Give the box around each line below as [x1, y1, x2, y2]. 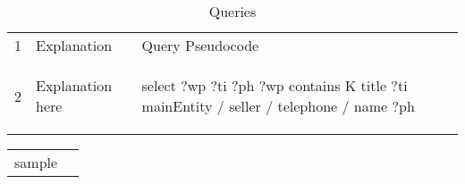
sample [14, 152, 58, 172]
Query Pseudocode [141, 35, 259, 55]
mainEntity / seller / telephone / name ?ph [141, 96, 415, 116]
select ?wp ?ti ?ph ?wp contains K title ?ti [141, 75, 408, 96]
